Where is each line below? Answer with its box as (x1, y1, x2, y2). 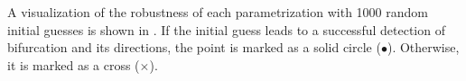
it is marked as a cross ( (7, 55, 140, 74)
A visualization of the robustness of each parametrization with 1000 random (7, 3, 428, 21)
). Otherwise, (387, 38, 460, 57)
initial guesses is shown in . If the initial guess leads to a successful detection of (7, 20, 445, 39)
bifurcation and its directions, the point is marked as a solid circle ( (7, 38, 381, 57)
